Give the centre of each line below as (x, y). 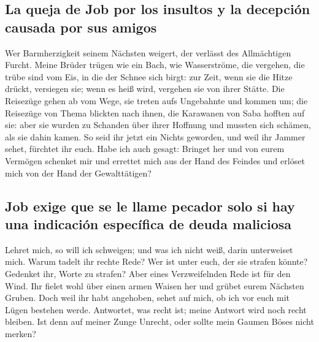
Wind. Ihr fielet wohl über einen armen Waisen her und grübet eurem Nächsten (155, 285)
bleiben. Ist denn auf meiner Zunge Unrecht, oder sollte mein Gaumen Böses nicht (159, 321)
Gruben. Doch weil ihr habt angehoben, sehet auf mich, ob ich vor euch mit (148, 298)
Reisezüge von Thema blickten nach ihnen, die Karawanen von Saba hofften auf (155, 112)
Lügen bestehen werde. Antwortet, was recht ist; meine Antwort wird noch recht (156, 309)
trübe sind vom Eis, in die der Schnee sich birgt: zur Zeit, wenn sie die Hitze (149, 76)
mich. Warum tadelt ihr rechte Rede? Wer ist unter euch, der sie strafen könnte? (156, 261)
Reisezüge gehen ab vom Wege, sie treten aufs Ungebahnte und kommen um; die (156, 100)
